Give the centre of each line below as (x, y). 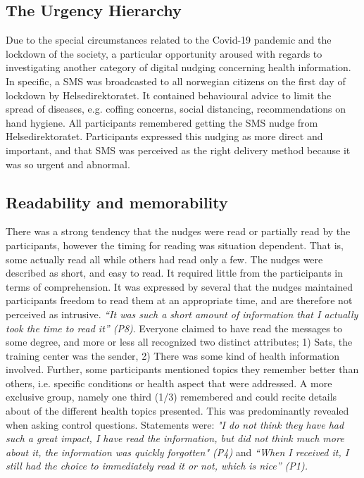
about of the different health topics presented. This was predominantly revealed (177, 411)
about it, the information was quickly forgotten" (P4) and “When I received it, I (177, 452)
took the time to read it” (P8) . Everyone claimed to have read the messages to (174, 328)
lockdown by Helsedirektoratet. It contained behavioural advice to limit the (169, 95)
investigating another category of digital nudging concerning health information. (178, 67)
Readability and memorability (117, 202)
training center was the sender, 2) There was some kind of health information (173, 355)
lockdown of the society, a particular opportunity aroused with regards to (164, 53)
